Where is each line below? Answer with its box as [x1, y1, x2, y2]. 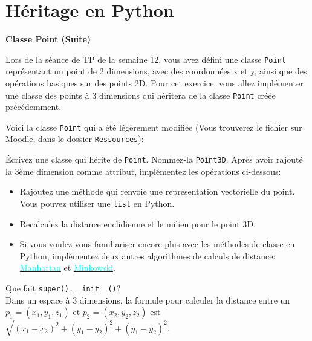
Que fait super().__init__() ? [5, 282, 121, 294]
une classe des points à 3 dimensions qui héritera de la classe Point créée [5, 88, 276, 101]
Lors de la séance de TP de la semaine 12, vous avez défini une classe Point [5, 53, 286, 65]
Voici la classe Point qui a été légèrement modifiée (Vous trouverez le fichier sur [5, 120, 302, 133]
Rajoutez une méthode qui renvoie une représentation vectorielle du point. [19, 185, 295, 198]
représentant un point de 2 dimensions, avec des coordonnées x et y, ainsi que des [5, 65, 307, 77]
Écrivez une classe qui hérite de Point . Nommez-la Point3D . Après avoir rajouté [5, 153, 303, 166]
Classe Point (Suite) [5, 33, 91, 45]
